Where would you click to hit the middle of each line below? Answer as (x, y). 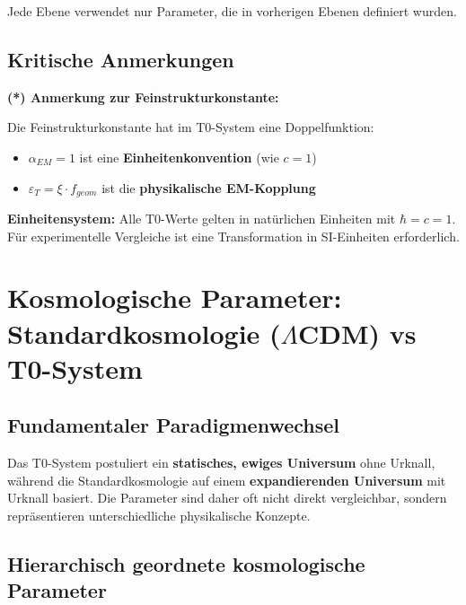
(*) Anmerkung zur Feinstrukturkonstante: (143, 96)
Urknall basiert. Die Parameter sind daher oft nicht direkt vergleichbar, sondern (227, 498)
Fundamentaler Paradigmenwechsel (174, 425)
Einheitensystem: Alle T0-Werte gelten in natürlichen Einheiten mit (202, 219)
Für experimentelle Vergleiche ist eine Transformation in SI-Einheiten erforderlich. (233, 236)
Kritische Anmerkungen (121, 59)
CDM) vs (357, 333)
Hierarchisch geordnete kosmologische (186, 563)
